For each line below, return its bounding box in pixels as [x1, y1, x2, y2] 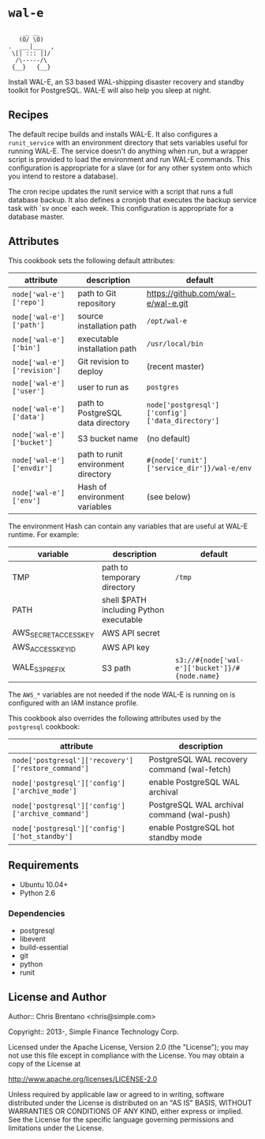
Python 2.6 [19, 888, 56, 897]
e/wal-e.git [146, 298, 188, 309]
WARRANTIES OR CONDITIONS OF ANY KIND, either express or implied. [8, 1106, 243, 1115]
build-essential [19, 942, 69, 953]
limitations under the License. [8, 1123, 104, 1133]
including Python [101, 604, 165, 615]
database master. [8, 212, 65, 221]
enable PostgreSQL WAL [148, 776, 241, 788]
